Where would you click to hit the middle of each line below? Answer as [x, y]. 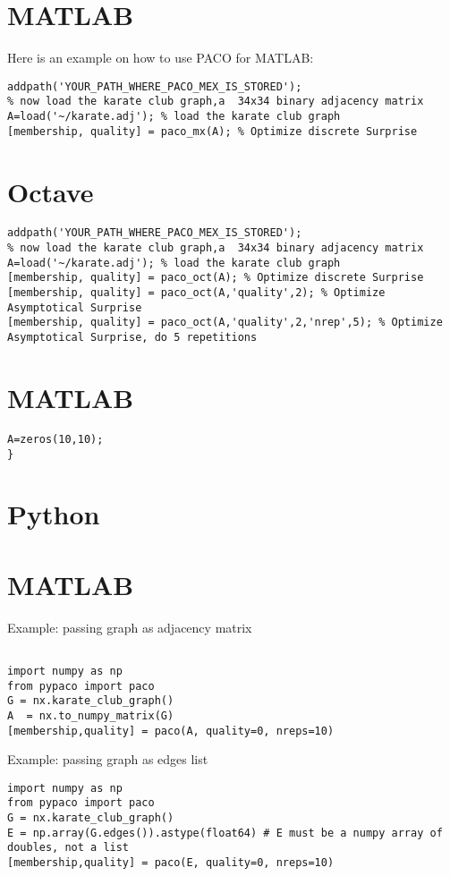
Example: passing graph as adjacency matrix [130, 627]
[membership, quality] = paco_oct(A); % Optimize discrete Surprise [216, 278]
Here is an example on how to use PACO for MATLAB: [161, 58]
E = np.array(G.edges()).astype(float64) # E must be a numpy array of [225, 833]
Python [54, 514]
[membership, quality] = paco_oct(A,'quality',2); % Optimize [196, 293]
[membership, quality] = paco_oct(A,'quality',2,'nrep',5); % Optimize [225, 323]
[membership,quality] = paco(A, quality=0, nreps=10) [171, 731]
